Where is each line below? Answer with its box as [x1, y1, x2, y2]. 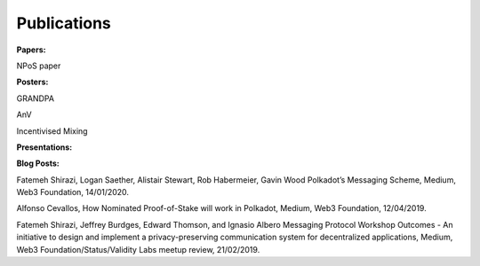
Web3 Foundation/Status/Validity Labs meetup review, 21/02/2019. [16, 244, 260, 254]
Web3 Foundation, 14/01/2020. [16, 187, 129, 198]
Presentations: [16, 142, 73, 153]
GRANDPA [16, 93, 55, 104]
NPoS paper [16, 60, 61, 71]
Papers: [16, 44, 46, 55]
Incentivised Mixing [16, 125, 88, 137]
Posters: [16, 76, 49, 88]
